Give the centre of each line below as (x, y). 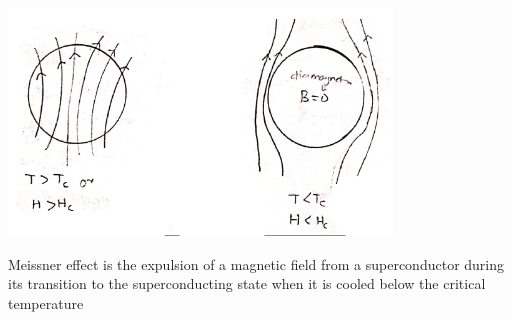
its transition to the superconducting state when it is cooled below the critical (247, 283)
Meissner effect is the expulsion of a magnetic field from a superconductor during (256, 263)
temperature (46, 302)
